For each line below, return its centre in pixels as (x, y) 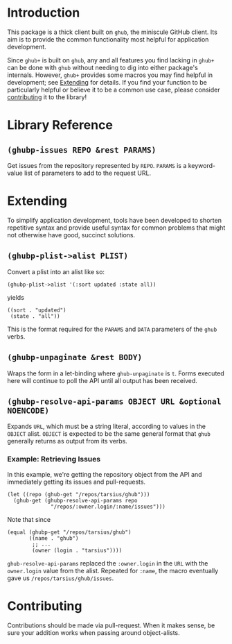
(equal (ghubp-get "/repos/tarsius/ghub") (69, 532)
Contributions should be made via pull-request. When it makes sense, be (111, 625)
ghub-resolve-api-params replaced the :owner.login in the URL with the (108, 563)
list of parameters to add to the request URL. (87, 173)
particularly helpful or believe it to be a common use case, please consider (114, 90)
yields (16, 297)
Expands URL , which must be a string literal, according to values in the (107, 426)
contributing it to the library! (47, 97)
